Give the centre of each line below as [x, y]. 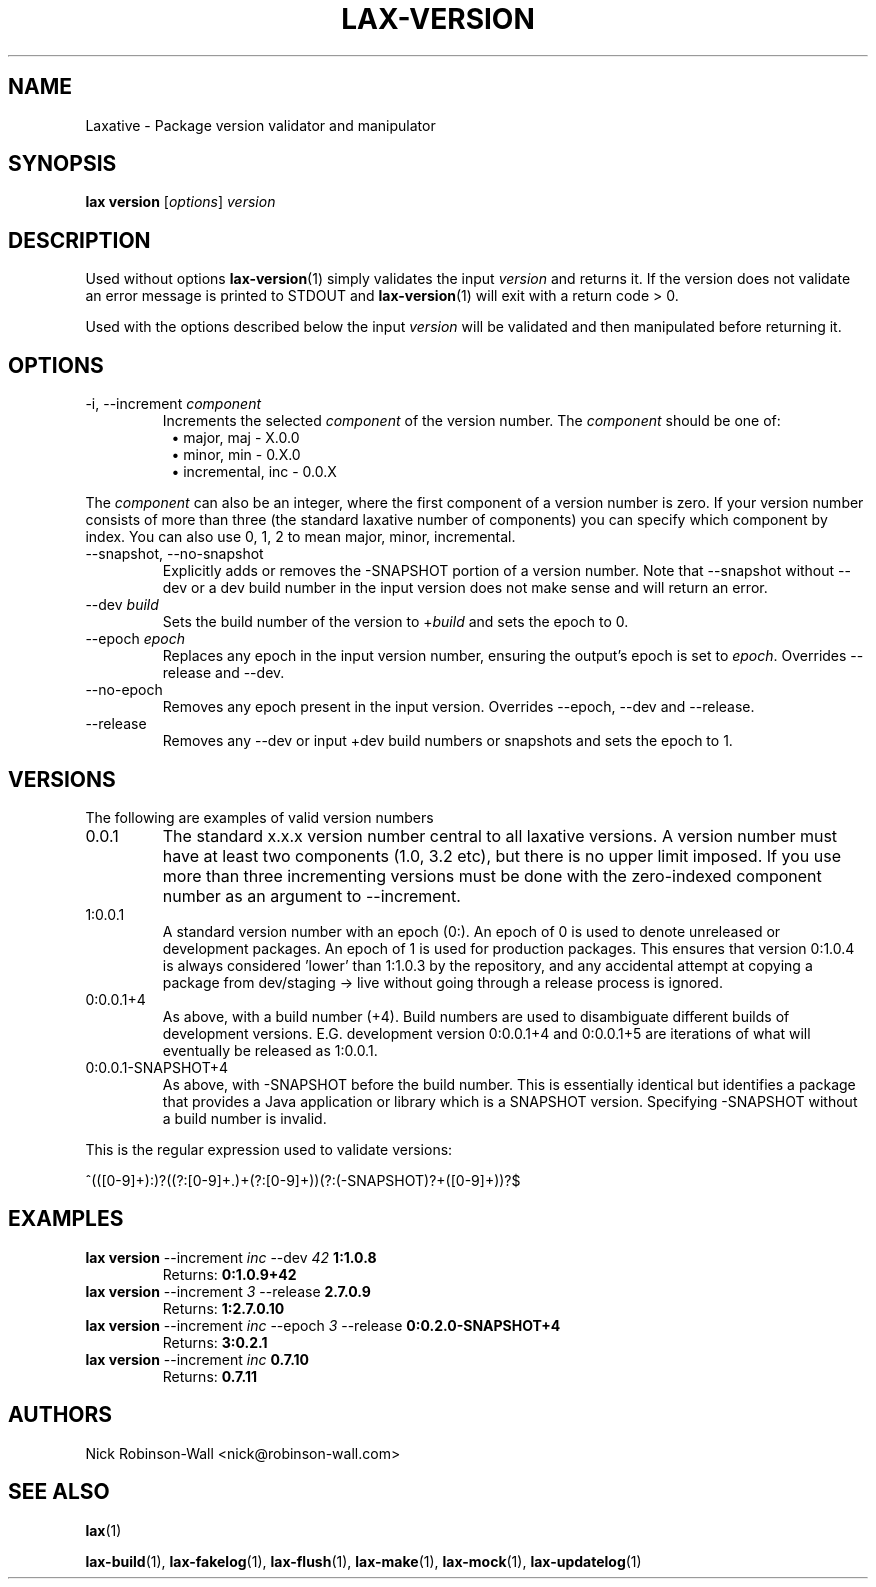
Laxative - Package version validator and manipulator [260, 125]
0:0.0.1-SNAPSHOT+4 [156, 1067]
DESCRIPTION [79, 240]
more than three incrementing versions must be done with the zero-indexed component [492, 875]
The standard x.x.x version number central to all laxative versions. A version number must [500, 835]
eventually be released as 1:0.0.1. [270, 1050]
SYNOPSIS [62, 164]
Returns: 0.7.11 [209, 1376]
